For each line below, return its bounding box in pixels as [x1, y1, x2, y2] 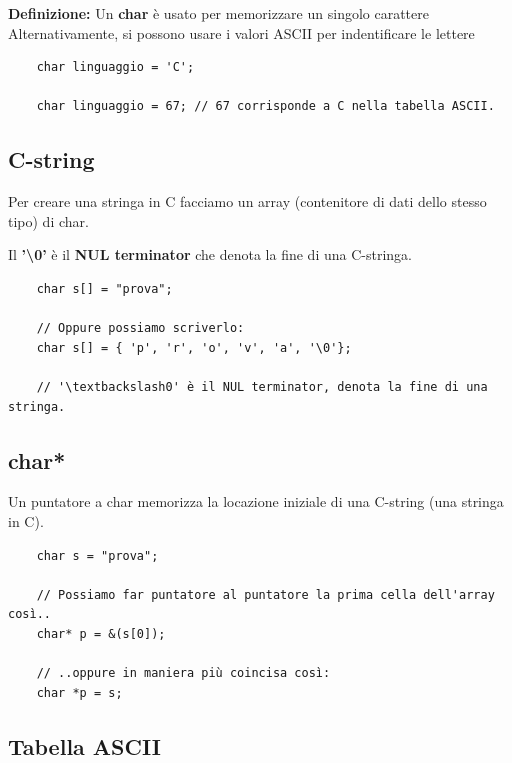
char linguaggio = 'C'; [36, 60, 195, 75]
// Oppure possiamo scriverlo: [36, 321, 245, 336]
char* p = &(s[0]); [36, 626, 166, 641]
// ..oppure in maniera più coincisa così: [36, 666, 331, 681]
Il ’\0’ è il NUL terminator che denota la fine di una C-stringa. [8, 244, 412, 265]
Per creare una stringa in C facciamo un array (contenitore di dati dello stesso [8, 191, 487, 212]
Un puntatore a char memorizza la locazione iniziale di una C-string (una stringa [8, 491, 504, 512]
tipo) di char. [8, 210, 89, 231]
